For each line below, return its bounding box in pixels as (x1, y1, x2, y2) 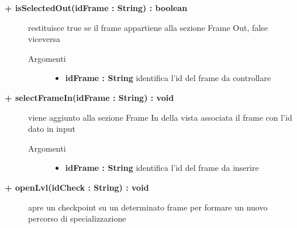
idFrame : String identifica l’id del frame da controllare (65, 72, 271, 84)
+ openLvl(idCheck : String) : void (5, 181, 149, 193)
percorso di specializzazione (28, 212, 126, 225)
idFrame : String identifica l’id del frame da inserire (65, 162, 259, 174)
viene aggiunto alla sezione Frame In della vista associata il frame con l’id (28, 111, 292, 123)
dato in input (28, 122, 75, 135)
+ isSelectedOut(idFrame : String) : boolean (5, 2, 188, 13)
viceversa (28, 33, 60, 45)
